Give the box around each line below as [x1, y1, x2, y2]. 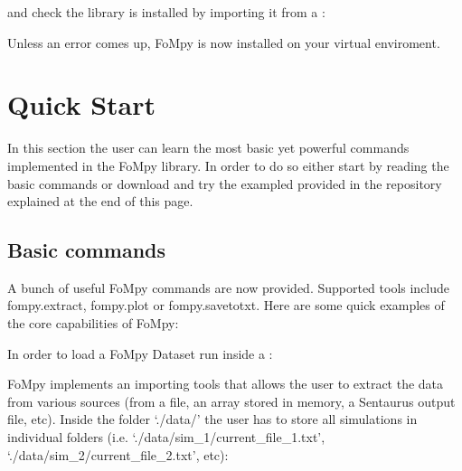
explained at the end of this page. [7, 192, 193, 211]
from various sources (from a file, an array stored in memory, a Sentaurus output [7, 391, 456, 410]
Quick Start [7, 86, 156, 123]
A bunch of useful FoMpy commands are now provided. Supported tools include [7, 278, 450, 297]
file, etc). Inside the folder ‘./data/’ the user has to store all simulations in [7, 410, 418, 429]
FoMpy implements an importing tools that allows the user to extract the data [7, 374, 444, 393]
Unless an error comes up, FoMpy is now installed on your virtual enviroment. [7, 33, 440, 52]
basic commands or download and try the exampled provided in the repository [7, 174, 442, 193]
